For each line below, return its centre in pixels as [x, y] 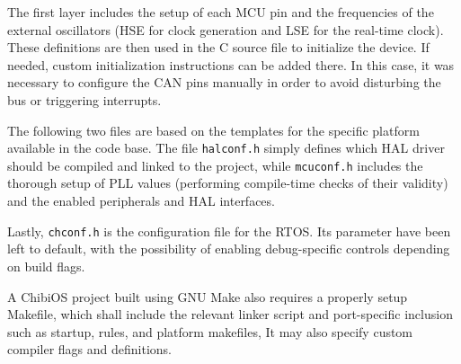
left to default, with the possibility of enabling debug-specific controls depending [229, 249]
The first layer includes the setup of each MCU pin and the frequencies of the [221, 12]
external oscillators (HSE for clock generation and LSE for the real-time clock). [226, 29]
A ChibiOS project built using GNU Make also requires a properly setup [208, 296]
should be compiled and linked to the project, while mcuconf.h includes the [215, 165]
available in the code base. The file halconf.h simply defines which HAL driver [226, 148]
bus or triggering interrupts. [84, 99]
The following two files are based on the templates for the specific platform [213, 130]
